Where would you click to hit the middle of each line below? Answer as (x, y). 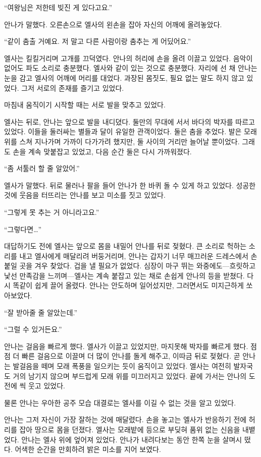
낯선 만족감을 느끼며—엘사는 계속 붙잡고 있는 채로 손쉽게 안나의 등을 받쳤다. (124, 275)
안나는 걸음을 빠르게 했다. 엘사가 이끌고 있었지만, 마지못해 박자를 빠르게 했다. (126, 346)
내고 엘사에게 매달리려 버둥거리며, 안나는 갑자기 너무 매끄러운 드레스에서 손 (138, 255)
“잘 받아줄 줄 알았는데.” (41, 312)
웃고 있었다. (46, 386)
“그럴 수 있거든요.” (33, 329)
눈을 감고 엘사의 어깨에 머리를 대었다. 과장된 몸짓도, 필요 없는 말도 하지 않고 (124, 77)
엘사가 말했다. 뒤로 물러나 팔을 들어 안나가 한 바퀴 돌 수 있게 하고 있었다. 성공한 (130, 185)
